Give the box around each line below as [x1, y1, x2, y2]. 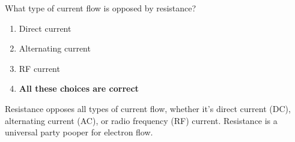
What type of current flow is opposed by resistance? [5, 2, 196, 14]
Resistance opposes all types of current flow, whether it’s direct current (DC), [5, 102, 291, 114]
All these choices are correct [19, 82, 139, 95]
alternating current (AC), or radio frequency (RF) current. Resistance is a [5, 114, 278, 126]
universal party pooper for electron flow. [5, 126, 153, 138]
